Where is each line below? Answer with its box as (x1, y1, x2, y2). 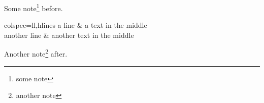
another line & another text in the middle (4, 29, 134, 40)
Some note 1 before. (4, 2, 63, 13)
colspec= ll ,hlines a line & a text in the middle (4, 20, 147, 30)
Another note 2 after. (4, 47, 68, 59)
